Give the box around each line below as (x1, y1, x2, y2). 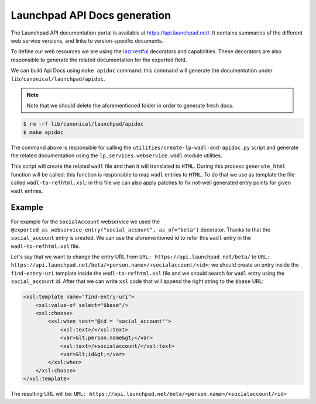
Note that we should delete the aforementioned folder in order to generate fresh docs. (26, 102, 234, 109)
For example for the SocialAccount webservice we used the (11, 218, 160, 225)
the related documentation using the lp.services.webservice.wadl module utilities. (11, 152, 222, 159)
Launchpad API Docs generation (11, 9, 171, 22)
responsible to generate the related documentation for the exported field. (11, 56, 187, 63)
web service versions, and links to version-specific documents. (11, 37, 164, 44)
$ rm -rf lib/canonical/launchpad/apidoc (23, 120, 144, 127)
